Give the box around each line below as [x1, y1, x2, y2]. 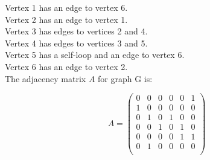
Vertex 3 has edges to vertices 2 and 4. [5, 25, 148, 37]
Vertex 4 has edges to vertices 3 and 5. [5, 36, 148, 49]
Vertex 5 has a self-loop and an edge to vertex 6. [5, 48, 185, 61]
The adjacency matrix [5, 72, 86, 85]
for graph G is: [98, 72, 153, 85]
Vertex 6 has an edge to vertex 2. [5, 60, 128, 72]
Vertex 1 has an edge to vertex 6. [5, 1, 128, 13]
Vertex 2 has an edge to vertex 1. [5, 13, 128, 25]
